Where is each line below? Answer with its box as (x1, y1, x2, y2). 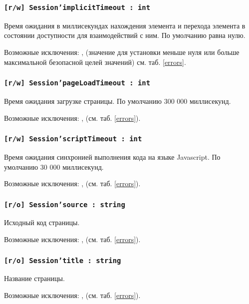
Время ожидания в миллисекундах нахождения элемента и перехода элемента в (4, 20, 246, 30)
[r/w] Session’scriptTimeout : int (4, 135, 142, 143)
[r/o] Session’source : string (4, 200, 125, 209)
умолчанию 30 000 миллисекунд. (4, 161, 104, 172)
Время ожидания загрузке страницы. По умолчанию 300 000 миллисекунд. (4, 95, 231, 106)
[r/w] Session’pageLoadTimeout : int (4, 79, 151, 87)
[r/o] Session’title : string (4, 256, 121, 265)
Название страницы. (4, 273, 65, 284)
